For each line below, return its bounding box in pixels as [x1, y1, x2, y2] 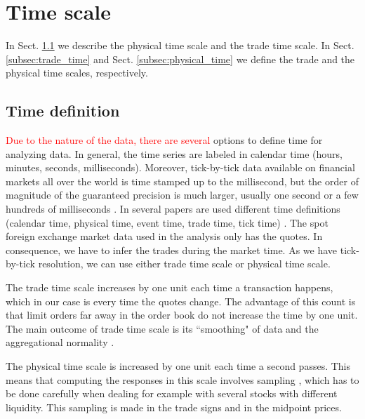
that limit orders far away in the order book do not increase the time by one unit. [6, 307, 358, 322]
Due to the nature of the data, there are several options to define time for [6, 133, 323, 147]
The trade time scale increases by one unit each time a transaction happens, [6, 280, 333, 295]
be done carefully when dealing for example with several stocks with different [6, 386, 338, 401]
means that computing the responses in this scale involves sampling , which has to [6, 372, 359, 387]
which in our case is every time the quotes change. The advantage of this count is [6, 293, 356, 308]
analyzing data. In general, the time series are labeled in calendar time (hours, [6, 146, 343, 161]
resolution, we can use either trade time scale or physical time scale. [38, 256, 331, 271]
